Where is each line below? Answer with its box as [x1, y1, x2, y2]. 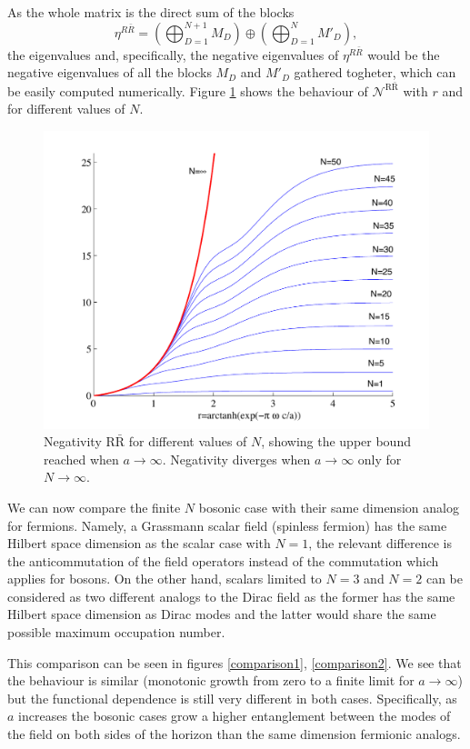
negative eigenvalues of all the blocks [7, 63, 212, 82]
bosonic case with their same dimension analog [198, 497, 459, 516]
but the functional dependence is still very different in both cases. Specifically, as [7, 688, 457, 707]
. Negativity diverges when [162, 449, 311, 468]
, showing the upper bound [261, 432, 411, 451]
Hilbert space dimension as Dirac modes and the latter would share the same [7, 604, 436, 624]
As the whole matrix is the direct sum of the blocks [7, 3, 295, 21]
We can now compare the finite [7, 497, 181, 516]
